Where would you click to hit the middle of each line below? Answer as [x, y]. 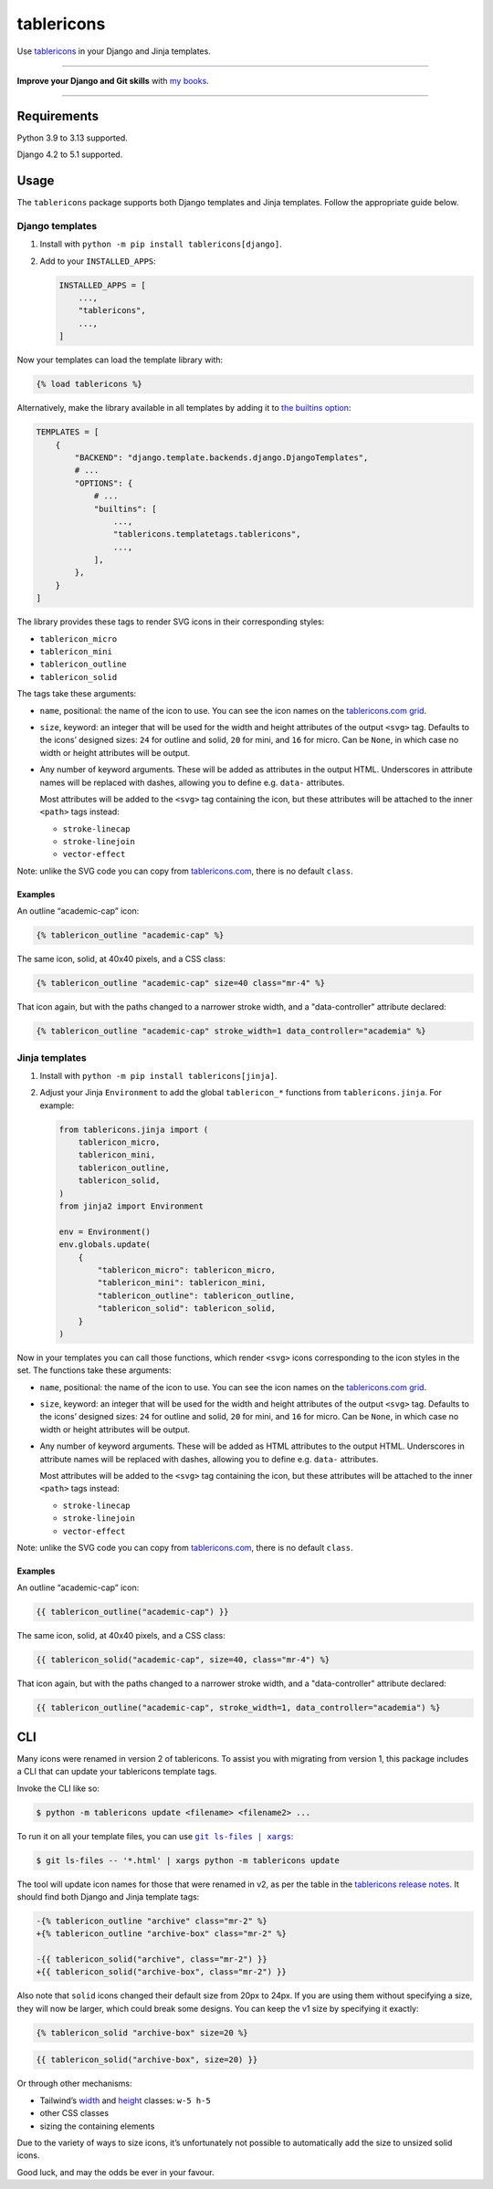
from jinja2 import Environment [131, 1206]
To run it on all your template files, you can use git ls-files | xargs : [155, 1836]
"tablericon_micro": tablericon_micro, [186, 1270]
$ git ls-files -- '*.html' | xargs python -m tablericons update [188, 1860]
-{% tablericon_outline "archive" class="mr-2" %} [152, 1921]
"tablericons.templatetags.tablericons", [207, 534]
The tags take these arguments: [77, 694]
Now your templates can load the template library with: [120, 360]
